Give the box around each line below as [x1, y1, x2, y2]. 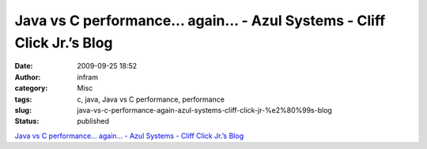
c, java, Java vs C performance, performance [77, 95, 225, 104]
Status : [14, 117, 40, 126]
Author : [14, 72, 41, 82]
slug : [14, 105, 32, 114]
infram [77, 72, 99, 82]
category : [14, 84, 48, 93]
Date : [14, 61, 33, 71]
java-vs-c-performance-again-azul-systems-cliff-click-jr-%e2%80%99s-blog [77, 105, 332, 114]
